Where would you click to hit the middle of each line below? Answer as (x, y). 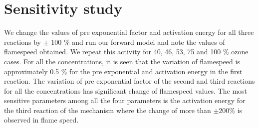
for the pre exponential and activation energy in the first (156, 71)
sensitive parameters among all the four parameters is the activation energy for (125, 100)
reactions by (23, 42)
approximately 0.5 (32, 71)
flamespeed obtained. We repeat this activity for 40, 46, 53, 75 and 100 (113, 52)
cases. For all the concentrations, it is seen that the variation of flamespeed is (122, 61)
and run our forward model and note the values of (148, 42)
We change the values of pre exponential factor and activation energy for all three (129, 32)
